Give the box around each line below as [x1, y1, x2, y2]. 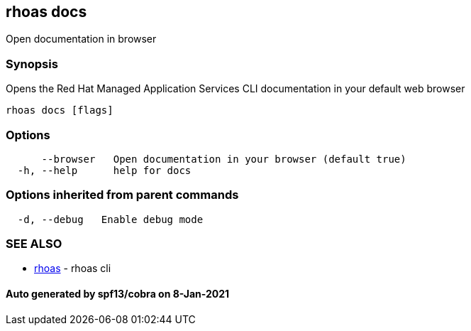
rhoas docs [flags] [6, 104, 113, 116]
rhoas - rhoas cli [34, 262, 111, 275]
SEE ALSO [6, 237, 62, 251]
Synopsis [6, 56, 58, 71]
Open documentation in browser [6, 33, 157, 45]
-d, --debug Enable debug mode [17, 213, 204, 225]
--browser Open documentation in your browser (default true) [41, 153, 406, 165]
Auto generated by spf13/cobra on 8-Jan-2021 [6, 288, 230, 300]
